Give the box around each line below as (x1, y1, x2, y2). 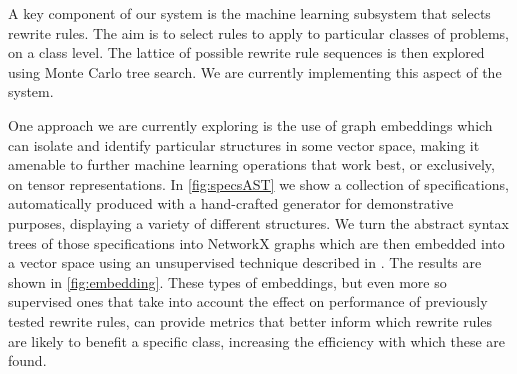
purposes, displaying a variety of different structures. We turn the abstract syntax (8, 212, 509, 233)
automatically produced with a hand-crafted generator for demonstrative (8, 193, 454, 214)
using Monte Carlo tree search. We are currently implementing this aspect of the (8, 61, 502, 82)
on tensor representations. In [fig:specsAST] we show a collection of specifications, (8, 173, 509, 194)
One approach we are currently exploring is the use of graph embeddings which (8, 114, 493, 135)
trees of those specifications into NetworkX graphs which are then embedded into (8, 232, 505, 253)
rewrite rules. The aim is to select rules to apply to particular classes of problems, (8, 22, 509, 43)
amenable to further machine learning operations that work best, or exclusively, (8, 154, 495, 175)
